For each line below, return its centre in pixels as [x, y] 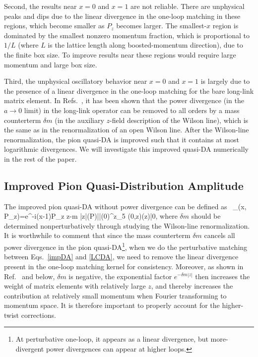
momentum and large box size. [51, 64]
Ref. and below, [30, 276]
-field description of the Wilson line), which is [179, 120]
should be [206, 216]
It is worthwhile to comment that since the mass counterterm [97, 235]
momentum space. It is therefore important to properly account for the [112, 305]
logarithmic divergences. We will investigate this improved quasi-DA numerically [126, 149]
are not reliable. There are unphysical [188, 6]
